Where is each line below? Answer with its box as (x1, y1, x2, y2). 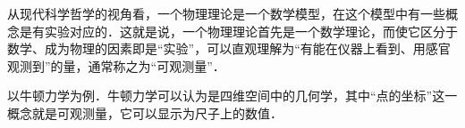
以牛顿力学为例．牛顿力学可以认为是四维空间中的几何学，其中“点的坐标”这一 (7, 86, 458, 105)
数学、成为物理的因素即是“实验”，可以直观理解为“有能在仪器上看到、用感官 (7, 39, 451, 58)
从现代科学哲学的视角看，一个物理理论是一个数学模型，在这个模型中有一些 (7, 4, 445, 22)
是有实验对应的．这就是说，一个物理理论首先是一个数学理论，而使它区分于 (19, 21, 458, 40)
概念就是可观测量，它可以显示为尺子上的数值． (7, 103, 283, 122)
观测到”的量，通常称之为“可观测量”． (7, 56, 225, 75)
